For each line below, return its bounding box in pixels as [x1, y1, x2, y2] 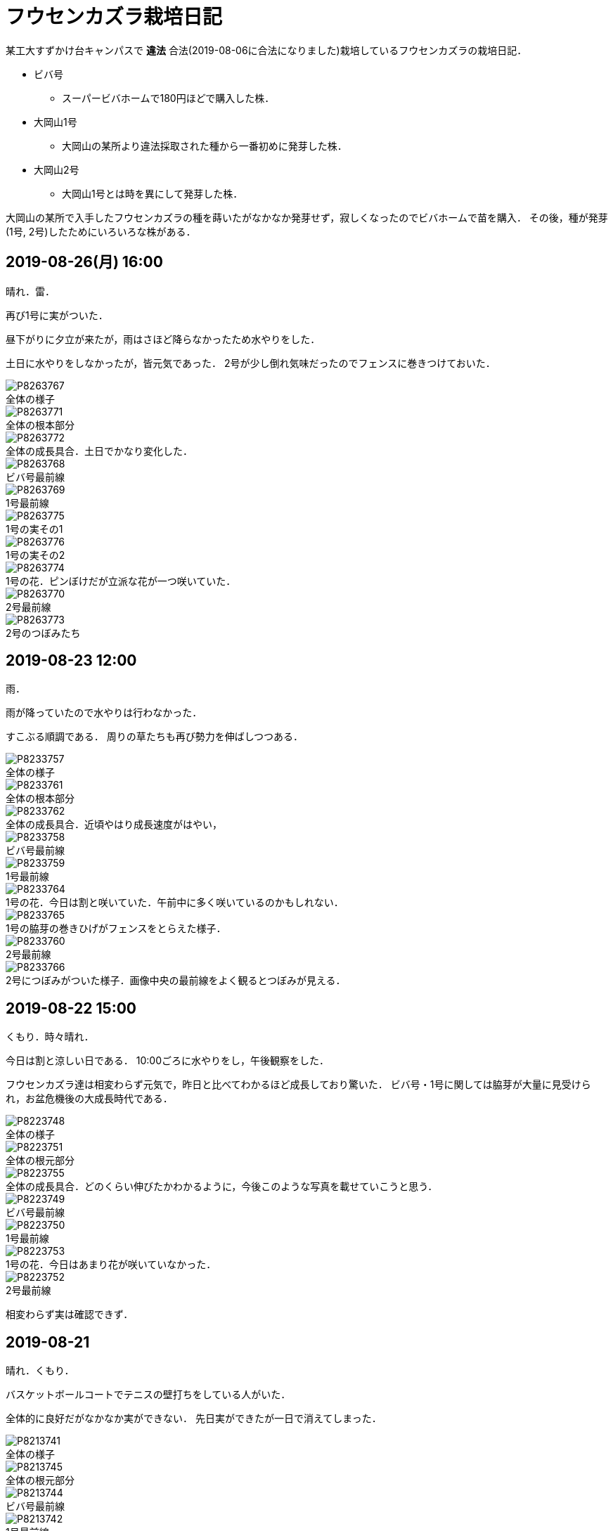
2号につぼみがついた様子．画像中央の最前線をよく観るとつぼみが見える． [6, 974, 346, 987]
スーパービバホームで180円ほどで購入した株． [62, 91, 275, 104]
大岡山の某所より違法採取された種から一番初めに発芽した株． [62, 139, 347, 152]
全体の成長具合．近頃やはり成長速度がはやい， [6, 818, 222, 831]
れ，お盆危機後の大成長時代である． [6, 1092, 173, 1105]
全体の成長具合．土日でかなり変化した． [6, 444, 193, 457]
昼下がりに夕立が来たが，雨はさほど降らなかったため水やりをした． [6, 332, 321, 345]
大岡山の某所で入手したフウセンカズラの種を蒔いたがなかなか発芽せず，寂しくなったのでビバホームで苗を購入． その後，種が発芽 [6, 211, 608, 224]
